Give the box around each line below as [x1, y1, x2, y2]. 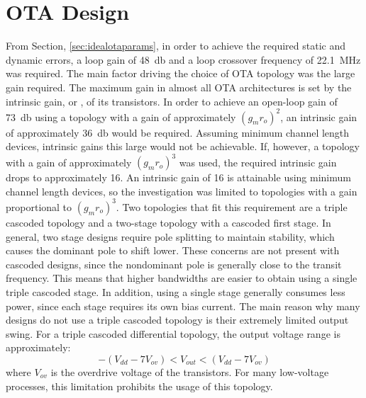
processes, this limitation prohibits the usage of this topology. [6, 378, 273, 393]
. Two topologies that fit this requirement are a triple [116, 199, 348, 214]
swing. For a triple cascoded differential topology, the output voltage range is [6, 326, 340, 341]
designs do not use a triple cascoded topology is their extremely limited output [6, 312, 349, 327]
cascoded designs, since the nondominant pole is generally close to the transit [6, 256, 342, 271]
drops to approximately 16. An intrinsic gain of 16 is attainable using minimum [6, 170, 351, 185]
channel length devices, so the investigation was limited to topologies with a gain [6, 183, 357, 198]
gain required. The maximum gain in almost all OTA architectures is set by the [6, 79, 352, 94]
